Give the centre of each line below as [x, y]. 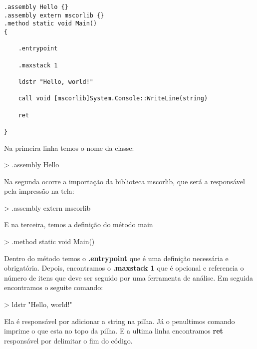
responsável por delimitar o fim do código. [68, 340]
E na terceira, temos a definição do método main [79, 224]
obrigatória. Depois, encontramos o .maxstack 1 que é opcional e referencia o [124, 268]
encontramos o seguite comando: [54, 287]
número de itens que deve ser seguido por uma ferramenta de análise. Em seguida [128, 277]
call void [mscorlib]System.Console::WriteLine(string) [113, 99]
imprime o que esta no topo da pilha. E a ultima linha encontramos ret [114, 331]
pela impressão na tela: [39, 191]
